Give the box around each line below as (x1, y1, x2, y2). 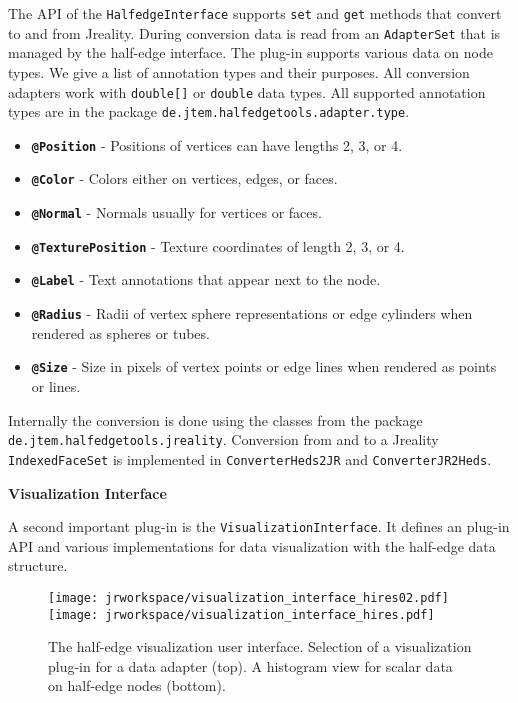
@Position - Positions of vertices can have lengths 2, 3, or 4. (31, 134, 403, 155)
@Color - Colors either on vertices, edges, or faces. (31, 168, 338, 189)
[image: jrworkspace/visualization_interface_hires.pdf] (48, 607, 435, 622)
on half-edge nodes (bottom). (48, 675, 226, 696)
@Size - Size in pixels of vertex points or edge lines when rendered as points (31, 356, 497, 377)
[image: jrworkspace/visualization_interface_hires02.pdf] (48, 590, 449, 605)
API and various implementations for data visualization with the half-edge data (8, 535, 496, 556)
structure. (8, 555, 68, 576)
